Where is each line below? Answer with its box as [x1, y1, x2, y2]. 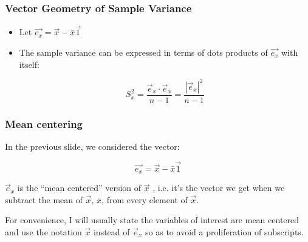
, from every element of [101, 193, 188, 206]
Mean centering [5, 116, 83, 131]
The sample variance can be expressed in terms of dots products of [19, 46, 268, 59]
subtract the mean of [5, 193, 83, 206]
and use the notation [5, 226, 82, 238]
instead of [93, 226, 130, 238]
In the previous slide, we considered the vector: [5, 139, 180, 152]
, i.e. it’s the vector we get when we [152, 181, 285, 194]
